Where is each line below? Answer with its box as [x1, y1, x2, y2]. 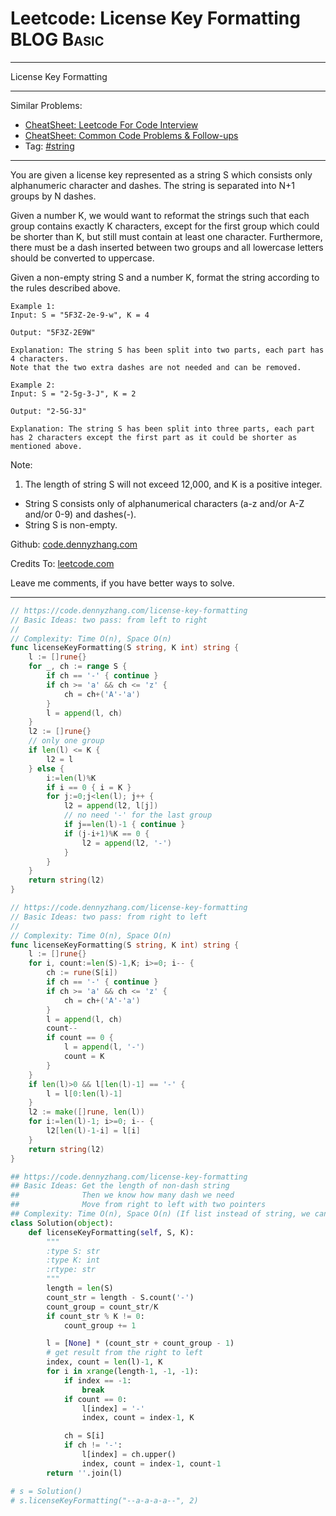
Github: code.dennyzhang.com [10, 538, 138, 550]
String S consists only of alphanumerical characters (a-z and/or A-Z [24, 497, 305, 509]
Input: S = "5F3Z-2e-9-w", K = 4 [10, 310, 150, 320]
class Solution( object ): [10, 1218, 114, 1228]
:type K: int [46, 1255, 101, 1266]
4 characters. [10, 353, 70, 364]
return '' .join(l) [46, 1468, 123, 1478]
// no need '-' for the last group [63, 810, 213, 821]
